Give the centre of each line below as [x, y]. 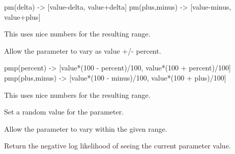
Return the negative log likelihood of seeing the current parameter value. [118, 146]
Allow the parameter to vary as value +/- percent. [83, 50]
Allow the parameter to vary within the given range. [86, 128]
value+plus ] [22, 16]
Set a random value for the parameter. [64, 112]
